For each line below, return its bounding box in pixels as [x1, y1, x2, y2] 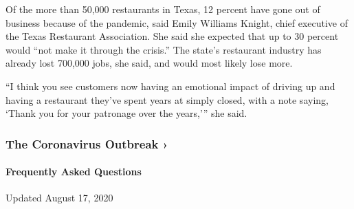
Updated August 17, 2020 [5, 190, 113, 205]
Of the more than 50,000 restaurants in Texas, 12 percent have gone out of [5, 2, 320, 16]
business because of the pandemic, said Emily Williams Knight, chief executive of [5, 15, 349, 30]
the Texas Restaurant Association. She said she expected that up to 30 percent [5, 29, 339, 43]
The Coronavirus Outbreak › [5, 135, 168, 152]
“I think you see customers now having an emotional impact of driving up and [5, 78, 335, 93]
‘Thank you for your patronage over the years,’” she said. [5, 106, 247, 120]
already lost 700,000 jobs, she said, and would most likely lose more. [5, 56, 293, 70]
